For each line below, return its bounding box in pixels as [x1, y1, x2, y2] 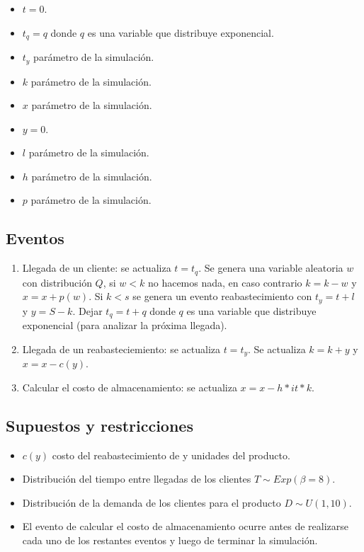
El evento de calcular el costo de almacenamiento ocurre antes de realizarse [22, 519, 349, 534]
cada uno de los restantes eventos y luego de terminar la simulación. [22, 533, 318, 548]
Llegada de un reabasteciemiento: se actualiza [22, 341, 220, 356]
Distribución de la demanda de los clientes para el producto [22, 495, 281, 510]
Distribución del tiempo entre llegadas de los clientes [22, 471, 251, 486]
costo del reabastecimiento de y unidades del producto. [52, 447, 290, 462]
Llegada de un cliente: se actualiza [22, 260, 171, 275]
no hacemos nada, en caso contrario [147, 275, 302, 289]
